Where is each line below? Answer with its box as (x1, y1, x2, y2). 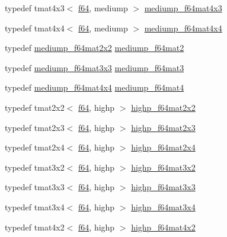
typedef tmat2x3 (5, 121, 65, 133)
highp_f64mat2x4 (131, 141, 196, 153)
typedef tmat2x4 (5, 141, 65, 153)
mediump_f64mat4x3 (144, 2, 222, 14)
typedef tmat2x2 (5, 101, 65, 113)
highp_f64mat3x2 (131, 161, 196, 173)
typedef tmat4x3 (5, 2, 65, 14)
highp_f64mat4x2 (131, 220, 196, 233)
